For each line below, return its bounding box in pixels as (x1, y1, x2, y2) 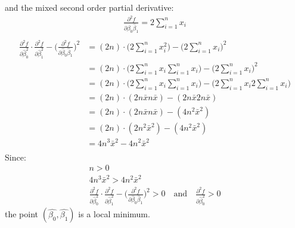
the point (5, 208, 39, 220)
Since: (5, 150, 26, 163)
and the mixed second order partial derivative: (5, 1, 174, 13)
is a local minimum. (78, 208, 150, 220)
